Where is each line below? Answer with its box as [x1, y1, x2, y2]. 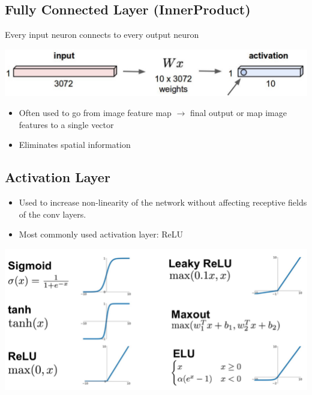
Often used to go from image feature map [19, 106, 172, 119]
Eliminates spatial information [19, 138, 131, 151]
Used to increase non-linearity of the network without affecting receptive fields [19, 196, 307, 209]
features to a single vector [19, 118, 114, 130]
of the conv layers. [19, 207, 86, 220]
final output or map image [190, 106, 287, 119]
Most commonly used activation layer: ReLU [19, 228, 183, 240]
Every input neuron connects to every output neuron [5, 28, 199, 41]
